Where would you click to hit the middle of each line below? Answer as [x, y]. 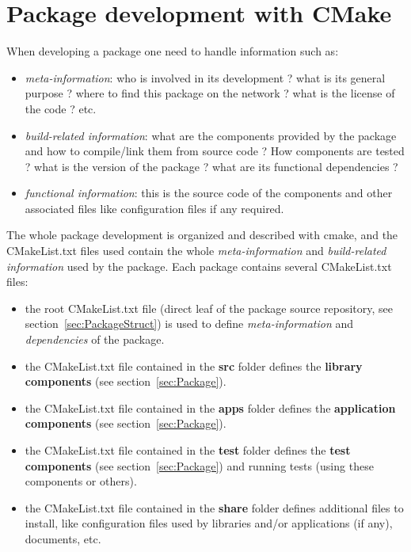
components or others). [81, 481]
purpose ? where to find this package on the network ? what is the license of [210, 93]
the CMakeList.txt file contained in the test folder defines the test [188, 450]
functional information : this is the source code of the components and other [209, 193]
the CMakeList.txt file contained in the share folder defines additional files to [214, 507]
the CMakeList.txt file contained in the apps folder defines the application [210, 407]
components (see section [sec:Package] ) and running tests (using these [199, 465]
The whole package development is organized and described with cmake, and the [202, 235]
